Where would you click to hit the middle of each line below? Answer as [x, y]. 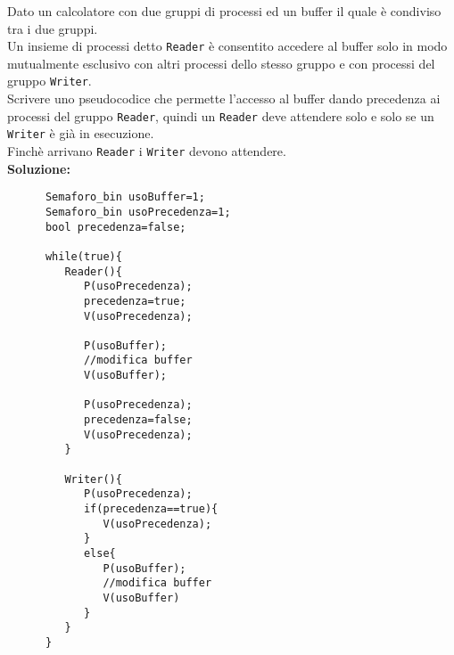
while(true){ [83, 256]
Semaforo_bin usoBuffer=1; [125, 197]
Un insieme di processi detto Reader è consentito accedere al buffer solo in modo [227, 46]
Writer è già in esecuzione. [81, 133]
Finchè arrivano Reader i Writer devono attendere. [147, 151]
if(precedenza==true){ [151, 509]
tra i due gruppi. [53, 28]
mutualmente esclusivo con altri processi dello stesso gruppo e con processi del [221, 63]
